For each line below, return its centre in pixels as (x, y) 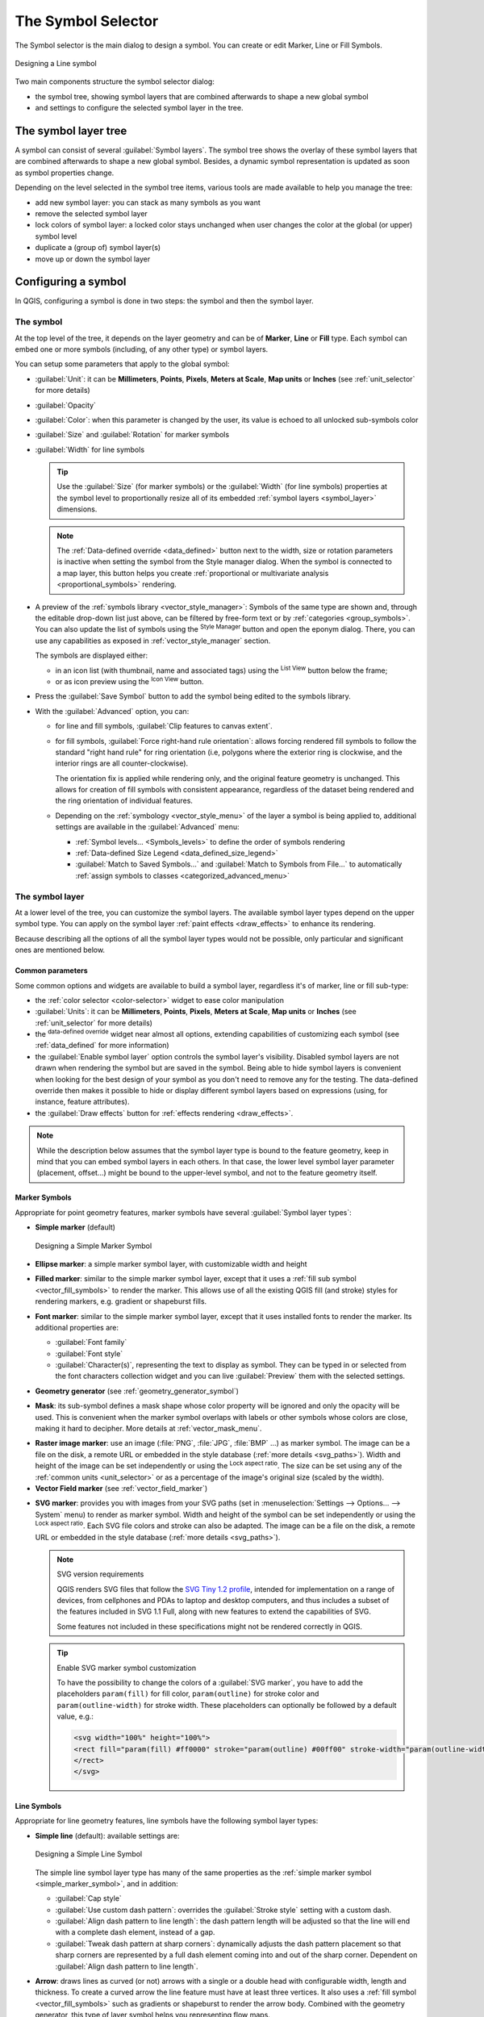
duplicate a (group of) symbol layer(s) (98, 248)
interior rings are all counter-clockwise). (122, 763)
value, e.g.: (75, 1716)
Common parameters (51, 971)
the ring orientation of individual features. (124, 801)
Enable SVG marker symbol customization (127, 1668)
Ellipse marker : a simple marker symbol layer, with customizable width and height (171, 1263)
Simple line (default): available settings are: (108, 1835)
